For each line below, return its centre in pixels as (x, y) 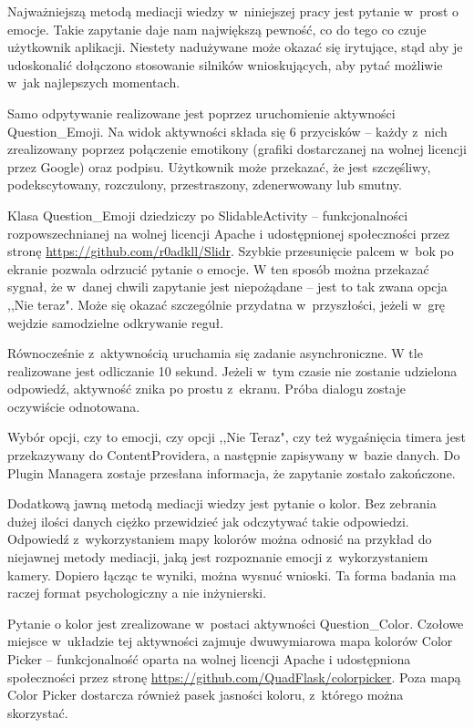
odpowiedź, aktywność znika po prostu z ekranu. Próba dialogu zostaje (206, 389)
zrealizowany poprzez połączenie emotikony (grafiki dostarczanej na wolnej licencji (237, 149)
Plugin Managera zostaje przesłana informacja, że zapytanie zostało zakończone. (232, 472)
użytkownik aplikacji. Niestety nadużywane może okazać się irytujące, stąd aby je (235, 47)
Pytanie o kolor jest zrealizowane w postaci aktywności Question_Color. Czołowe (236, 623)
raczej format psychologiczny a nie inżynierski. (137, 593)
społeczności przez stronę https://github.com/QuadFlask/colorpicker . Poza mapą (234, 677)
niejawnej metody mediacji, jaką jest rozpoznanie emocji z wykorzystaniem (218, 557)
